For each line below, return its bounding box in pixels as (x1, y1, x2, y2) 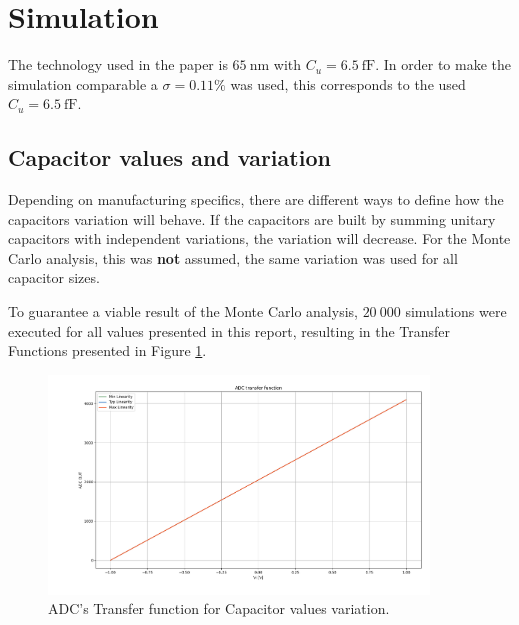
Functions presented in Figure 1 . (8, 340, 207, 361)
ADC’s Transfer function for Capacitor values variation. (48, 598, 390, 619)
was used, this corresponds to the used (230, 73, 466, 94)
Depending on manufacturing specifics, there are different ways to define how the (8, 189, 504, 210)
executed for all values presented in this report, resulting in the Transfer (8, 320, 451, 341)
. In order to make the (375, 54, 512, 75)
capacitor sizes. (8, 267, 100, 288)
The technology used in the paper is (8, 54, 228, 75)
